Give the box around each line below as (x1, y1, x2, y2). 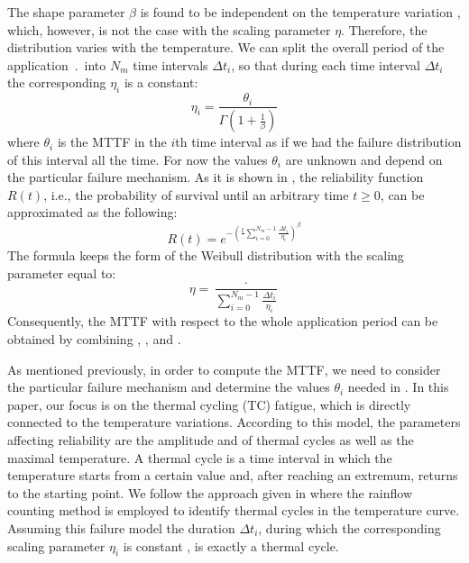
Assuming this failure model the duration (7, 519, 235, 538)
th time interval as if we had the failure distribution (175, 132, 462, 151)
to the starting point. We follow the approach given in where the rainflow (7, 483, 413, 502)
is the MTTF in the (57, 132, 167, 151)
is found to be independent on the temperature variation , (140, 3, 461, 21)
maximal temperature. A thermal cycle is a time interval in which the (7, 448, 392, 467)
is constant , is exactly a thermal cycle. (123, 536, 339, 555)
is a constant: (124, 73, 198, 92)
